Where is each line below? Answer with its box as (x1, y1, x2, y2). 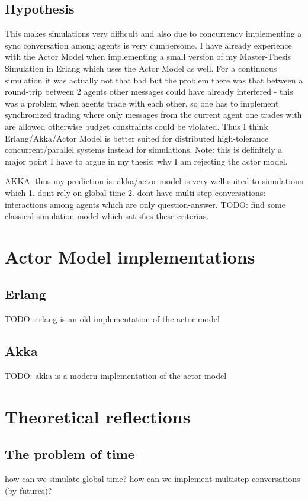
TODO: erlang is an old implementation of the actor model (5, 313, 220, 325)
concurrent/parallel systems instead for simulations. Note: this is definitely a (5, 143, 283, 156)
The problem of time (5, 445, 134, 463)
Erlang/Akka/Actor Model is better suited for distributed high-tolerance (5, 131, 269, 144)
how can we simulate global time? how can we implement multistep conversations (5, 473, 300, 485)
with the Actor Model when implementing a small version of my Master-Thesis (5, 50, 291, 63)
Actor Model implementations (5, 244, 255, 268)
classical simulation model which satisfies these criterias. (5, 210, 209, 222)
